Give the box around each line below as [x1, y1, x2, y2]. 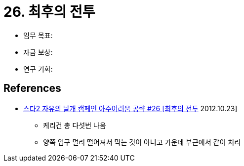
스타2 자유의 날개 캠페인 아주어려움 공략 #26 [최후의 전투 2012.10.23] [23, 104, 238, 113]
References [3, 82, 61, 95]
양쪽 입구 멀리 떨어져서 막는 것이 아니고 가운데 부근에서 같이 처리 [43, 137, 241, 146]
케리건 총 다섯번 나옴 [43, 121, 106, 129]
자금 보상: [23, 47, 53, 56]
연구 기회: [23, 64, 53, 73]
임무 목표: [23, 31, 53, 40]
